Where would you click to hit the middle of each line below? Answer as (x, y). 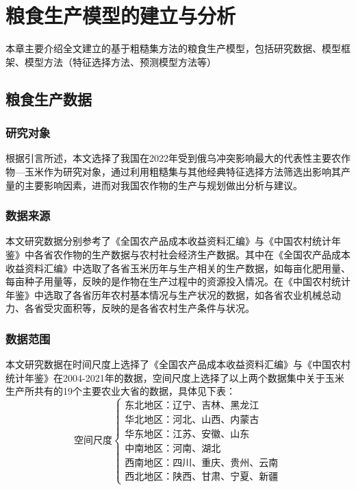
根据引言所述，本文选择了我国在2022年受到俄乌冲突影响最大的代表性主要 (168, 158)
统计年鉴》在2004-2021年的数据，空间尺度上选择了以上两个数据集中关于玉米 (175, 377)
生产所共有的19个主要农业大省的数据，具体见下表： (120, 391)
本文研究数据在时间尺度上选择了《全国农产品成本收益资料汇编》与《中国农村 (178, 364)
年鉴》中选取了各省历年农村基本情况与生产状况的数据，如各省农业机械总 (168, 294)
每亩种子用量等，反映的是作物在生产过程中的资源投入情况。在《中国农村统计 (178, 281)
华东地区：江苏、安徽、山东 (187, 435)
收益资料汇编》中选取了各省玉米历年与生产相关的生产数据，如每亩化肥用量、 (178, 268)
